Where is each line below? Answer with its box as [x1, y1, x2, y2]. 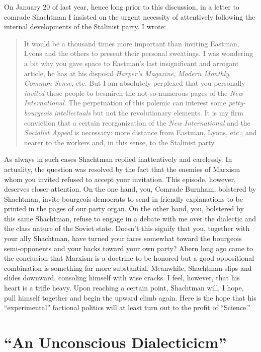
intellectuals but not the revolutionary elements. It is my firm [54, 107, 244, 118]
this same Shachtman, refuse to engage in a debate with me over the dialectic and [4, 213, 256, 223]
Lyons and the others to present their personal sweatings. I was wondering [24, 48, 253, 58]
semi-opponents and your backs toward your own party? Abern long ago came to [4, 243, 253, 253]
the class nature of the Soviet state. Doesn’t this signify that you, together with [4, 223, 250, 233]
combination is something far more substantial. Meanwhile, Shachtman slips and [4, 262, 252, 273]
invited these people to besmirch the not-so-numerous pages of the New [24, 87, 243, 98]
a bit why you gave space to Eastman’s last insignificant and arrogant [24, 57, 239, 68]
